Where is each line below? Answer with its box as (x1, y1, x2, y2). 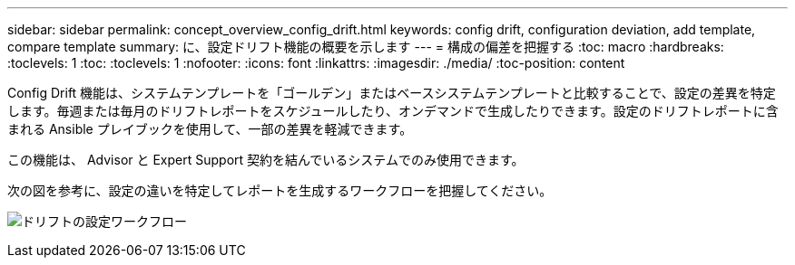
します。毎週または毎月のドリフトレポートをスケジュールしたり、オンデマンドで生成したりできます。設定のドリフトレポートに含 (7, 103, 779, 118)
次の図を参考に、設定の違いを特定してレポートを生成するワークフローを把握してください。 (7, 183, 553, 198)
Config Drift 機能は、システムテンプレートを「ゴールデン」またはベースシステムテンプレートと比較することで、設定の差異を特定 (7, 85, 776, 100)
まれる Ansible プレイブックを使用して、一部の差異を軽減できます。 (7, 121, 413, 137)
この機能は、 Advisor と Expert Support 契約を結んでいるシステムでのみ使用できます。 (7, 152, 525, 167)
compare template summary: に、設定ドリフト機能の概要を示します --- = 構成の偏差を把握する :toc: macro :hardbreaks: (7, 39, 724, 54)
